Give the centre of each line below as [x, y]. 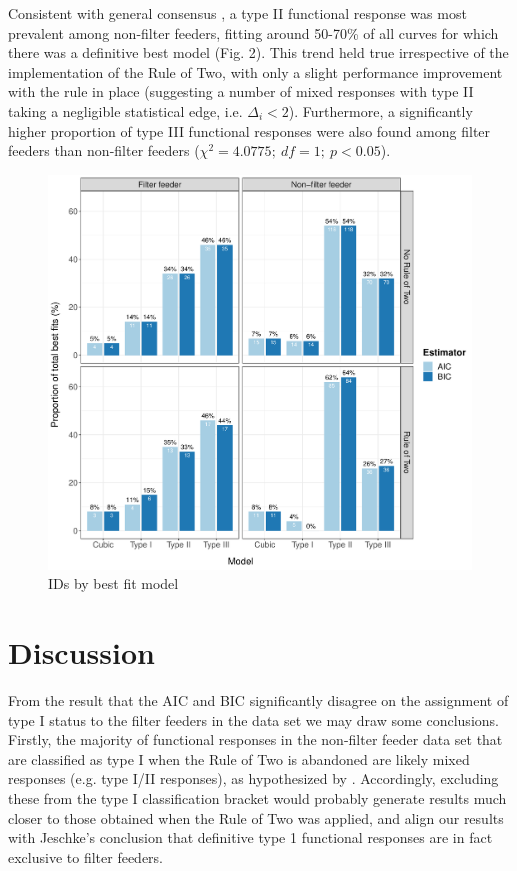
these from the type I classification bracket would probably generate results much [257, 798]
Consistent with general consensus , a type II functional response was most [237, 13]
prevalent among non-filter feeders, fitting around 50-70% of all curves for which [253, 32]
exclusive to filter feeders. [85, 856]
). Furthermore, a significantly [380, 110]
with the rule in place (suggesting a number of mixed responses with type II [241, 91]
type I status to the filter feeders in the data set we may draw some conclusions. [253, 719]
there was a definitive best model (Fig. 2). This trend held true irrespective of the [258, 52]
